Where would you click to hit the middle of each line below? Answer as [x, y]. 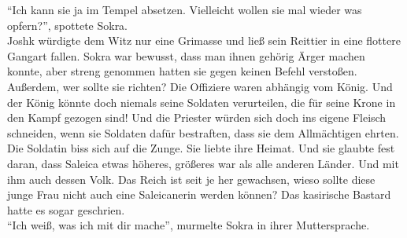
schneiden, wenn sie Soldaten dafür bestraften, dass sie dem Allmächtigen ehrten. [203, 132]
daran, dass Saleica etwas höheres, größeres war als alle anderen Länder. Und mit [203, 163]
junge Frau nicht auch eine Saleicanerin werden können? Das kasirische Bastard [199, 194]
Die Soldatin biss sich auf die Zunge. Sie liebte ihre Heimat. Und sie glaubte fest [201, 148]
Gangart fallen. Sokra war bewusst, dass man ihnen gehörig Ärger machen [186, 55]
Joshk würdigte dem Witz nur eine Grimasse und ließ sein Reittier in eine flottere [204, 40]
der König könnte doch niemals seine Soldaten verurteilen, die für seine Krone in [202, 102]
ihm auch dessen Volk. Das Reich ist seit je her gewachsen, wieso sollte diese [191, 179]
